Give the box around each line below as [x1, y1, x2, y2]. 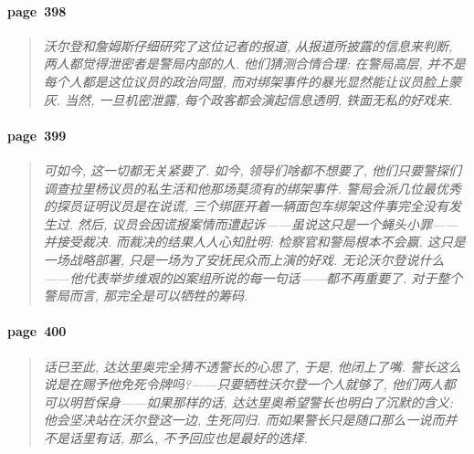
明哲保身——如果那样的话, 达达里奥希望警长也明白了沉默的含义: [68, 392, 454, 411]
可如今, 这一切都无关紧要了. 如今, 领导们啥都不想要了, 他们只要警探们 [43, 160, 462, 179]
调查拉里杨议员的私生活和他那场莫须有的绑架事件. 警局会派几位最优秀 [43, 178, 462, 197]
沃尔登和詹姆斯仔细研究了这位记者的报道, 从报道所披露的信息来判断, [43, 36, 453, 55]
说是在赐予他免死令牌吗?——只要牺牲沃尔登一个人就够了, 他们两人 [43, 375, 443, 394]
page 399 [7, 125, 67, 144]
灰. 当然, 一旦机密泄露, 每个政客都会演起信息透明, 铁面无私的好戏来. [43, 90, 453, 109]
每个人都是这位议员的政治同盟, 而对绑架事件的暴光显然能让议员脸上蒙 [43, 71, 462, 90]
